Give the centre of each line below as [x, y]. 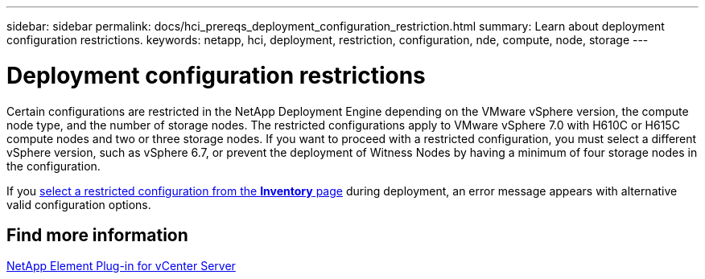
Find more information [97, 235]
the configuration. [54, 166]
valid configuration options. [79, 204]
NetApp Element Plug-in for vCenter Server [121, 266]
